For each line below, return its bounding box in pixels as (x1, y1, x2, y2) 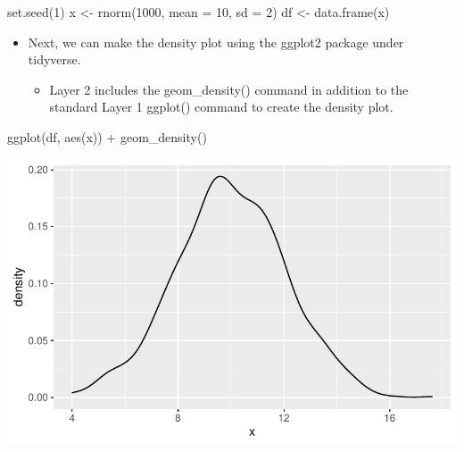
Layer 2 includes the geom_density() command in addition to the (49, 80, 409, 98)
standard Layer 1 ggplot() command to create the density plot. (49, 97, 394, 116)
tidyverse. (28, 50, 81, 69)
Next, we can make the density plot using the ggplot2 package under (28, 32, 404, 51)
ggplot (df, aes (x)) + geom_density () (7, 127, 207, 146)
